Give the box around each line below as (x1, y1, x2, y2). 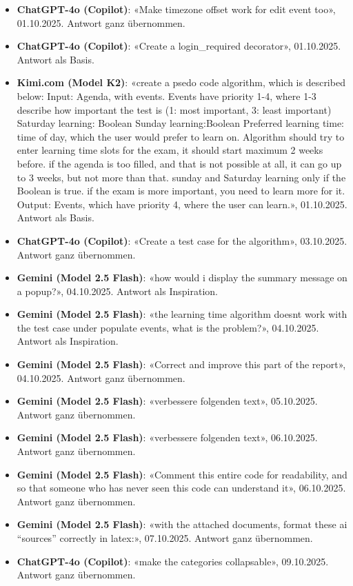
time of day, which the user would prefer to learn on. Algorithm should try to (17, 129, 345, 143)
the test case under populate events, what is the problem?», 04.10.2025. (17, 320, 319, 334)
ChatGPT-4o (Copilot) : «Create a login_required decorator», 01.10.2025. (17, 39, 341, 53)
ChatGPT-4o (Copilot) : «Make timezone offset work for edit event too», (17, 2, 336, 16)
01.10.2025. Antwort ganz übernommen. (17, 15, 185, 30)
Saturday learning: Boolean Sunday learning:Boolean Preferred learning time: (17, 116, 345, 130)
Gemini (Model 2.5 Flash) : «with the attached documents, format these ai (17, 517, 347, 532)
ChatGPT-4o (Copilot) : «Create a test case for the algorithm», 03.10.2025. (17, 233, 347, 247)
